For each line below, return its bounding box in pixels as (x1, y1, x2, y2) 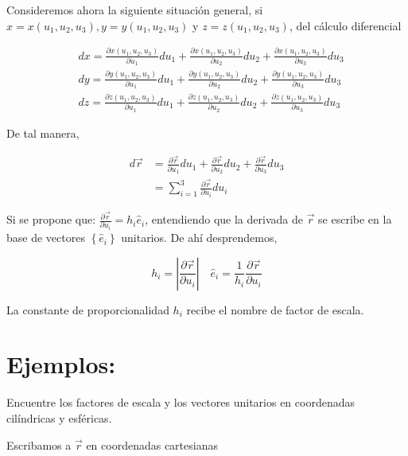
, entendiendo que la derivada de (145, 211, 303, 228)
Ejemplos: (6, 348, 116, 380)
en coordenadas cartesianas (86, 436, 218, 453)
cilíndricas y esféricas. (6, 409, 112, 426)
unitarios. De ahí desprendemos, (121, 229, 278, 246)
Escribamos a (6, 436, 72, 453)
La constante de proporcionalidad (6, 301, 169, 318)
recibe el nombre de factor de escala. (186, 301, 364, 318)
